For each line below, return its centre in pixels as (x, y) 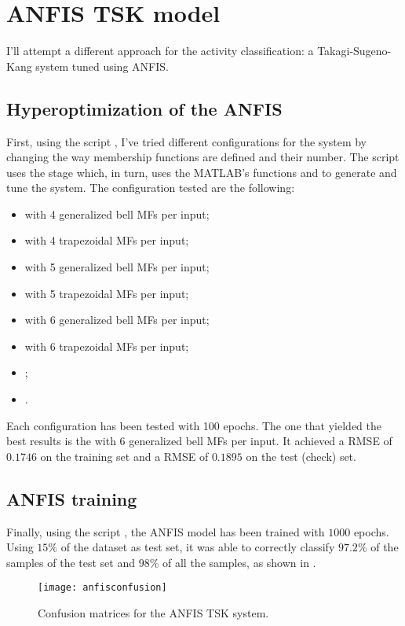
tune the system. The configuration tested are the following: (151, 188)
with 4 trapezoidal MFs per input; (107, 240)
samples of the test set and (71, 562)
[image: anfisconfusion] (102, 588)
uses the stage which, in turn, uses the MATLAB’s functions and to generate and (202, 172)
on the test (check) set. (301, 456)
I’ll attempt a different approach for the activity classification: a (160, 51)
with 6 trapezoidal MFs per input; (107, 346)
